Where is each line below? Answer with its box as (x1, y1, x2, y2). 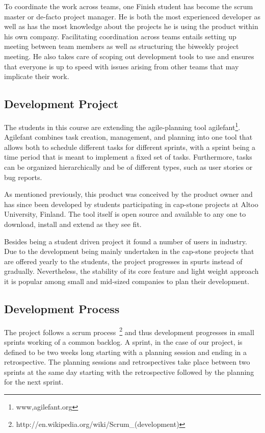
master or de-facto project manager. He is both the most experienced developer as (4, 11, 260, 21)
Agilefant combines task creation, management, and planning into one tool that (4, 132, 253, 142)
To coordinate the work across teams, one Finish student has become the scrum (4, 1, 253, 11)
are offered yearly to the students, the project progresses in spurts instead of (4, 256, 243, 266)
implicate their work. (4, 71, 69, 82)
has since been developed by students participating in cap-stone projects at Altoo (4, 198, 258, 209)
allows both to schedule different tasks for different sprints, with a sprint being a (4, 141, 256, 152)
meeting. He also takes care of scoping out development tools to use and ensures (4, 50, 254, 61)
